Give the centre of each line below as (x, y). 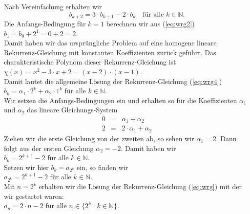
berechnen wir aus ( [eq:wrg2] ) (150, 24)
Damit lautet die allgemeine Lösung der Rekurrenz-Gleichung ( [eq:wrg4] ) (113, 81)
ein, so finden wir (103, 167)
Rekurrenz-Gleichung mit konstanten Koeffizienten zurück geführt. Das (110, 52)
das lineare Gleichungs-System (72, 110)
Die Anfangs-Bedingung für (45, 24)
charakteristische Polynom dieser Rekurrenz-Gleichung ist (90, 62)
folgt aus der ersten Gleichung (49, 148)
